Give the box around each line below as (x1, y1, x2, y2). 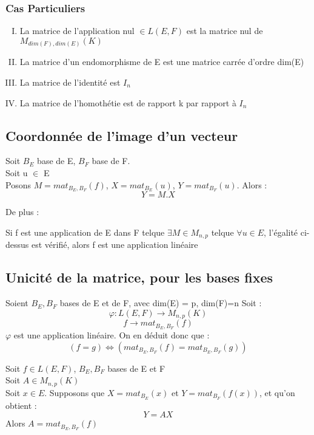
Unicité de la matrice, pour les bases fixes (5, 268, 273, 287)
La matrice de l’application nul (19, 24, 135, 37)
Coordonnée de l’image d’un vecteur (5, 126, 238, 145)
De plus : (5, 205, 39, 218)
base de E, (37, 154, 76, 167)
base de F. (92, 154, 130, 167)
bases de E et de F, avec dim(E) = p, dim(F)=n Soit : (59, 296, 262, 309)
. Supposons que (44, 386, 105, 399)
